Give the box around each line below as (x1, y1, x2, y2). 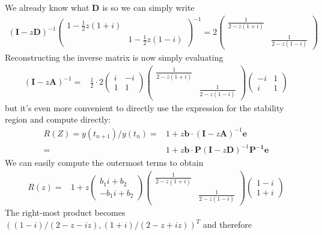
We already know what (5, 1, 90, 13)
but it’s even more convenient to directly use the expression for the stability (5, 101, 284, 114)
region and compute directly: (5, 113, 111, 126)
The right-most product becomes (5, 206, 126, 219)
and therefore (202, 218, 252, 231)
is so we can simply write (102, 1, 195, 13)
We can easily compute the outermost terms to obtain (5, 156, 204, 169)
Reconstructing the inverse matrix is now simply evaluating (5, 51, 223, 64)
